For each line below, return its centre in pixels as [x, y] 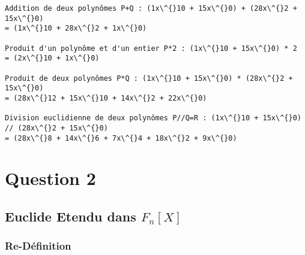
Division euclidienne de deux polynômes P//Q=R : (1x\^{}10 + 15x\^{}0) [153, 118]
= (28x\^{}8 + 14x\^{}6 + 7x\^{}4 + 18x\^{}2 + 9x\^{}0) [121, 138]
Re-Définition [38, 246]
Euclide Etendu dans [71, 216]
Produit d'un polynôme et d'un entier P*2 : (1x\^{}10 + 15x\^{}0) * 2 [151, 48]
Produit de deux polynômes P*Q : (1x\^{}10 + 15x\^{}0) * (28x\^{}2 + [149, 78]
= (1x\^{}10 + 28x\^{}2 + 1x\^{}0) [76, 28]
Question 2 [50, 178]
